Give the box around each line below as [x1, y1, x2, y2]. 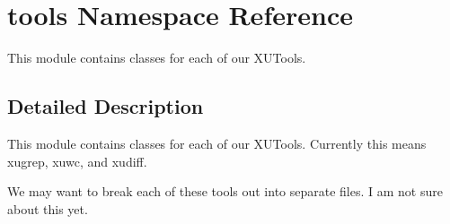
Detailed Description [7, 92, 204, 120]
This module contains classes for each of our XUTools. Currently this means [7, 134, 427, 152]
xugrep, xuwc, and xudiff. [7, 151, 147, 170]
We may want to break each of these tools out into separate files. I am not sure [7, 182, 443, 201]
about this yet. [7, 199, 88, 218]
